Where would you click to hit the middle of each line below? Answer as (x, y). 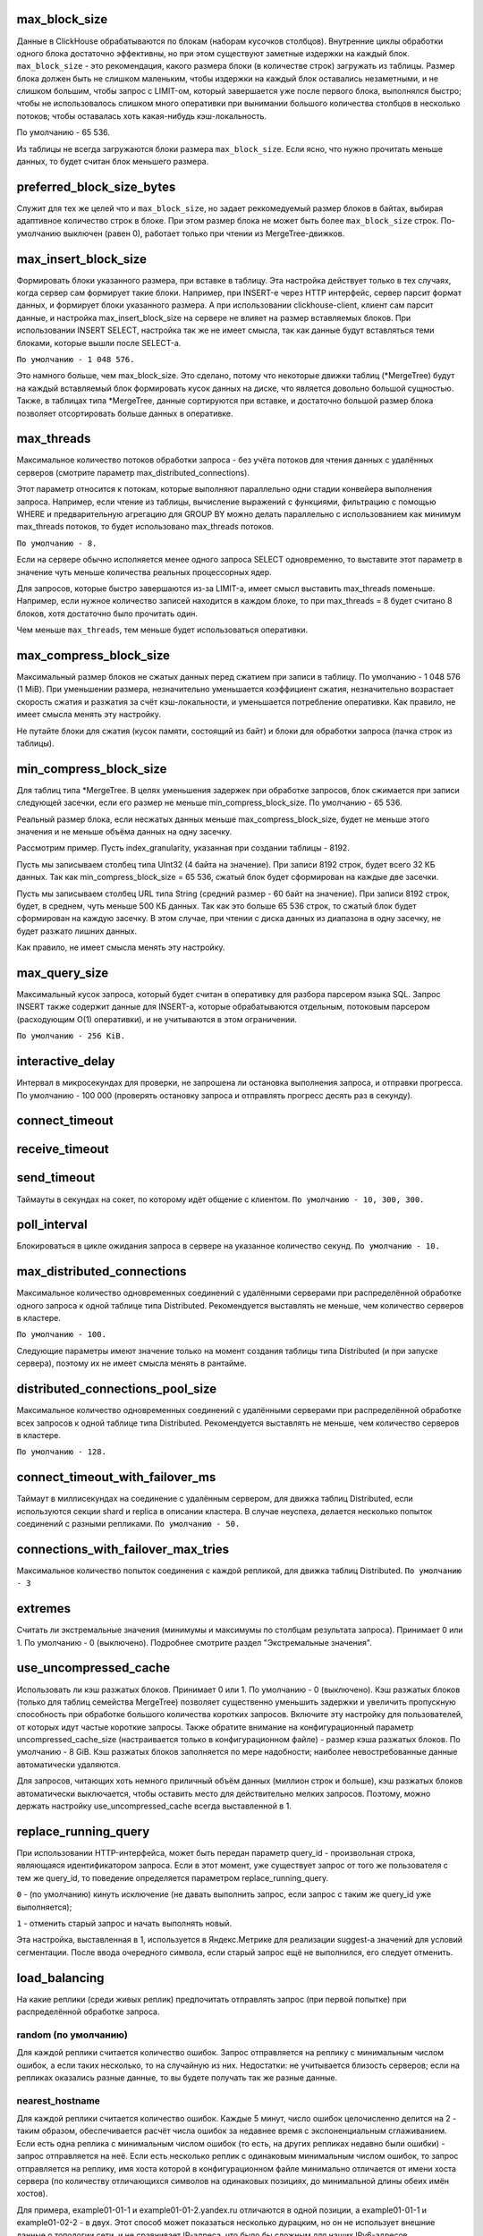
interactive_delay (66, 1061)
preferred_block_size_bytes (96, 186)
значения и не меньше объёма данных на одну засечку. (124, 832)
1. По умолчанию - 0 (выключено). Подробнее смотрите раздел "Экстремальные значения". (195, 1642)
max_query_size (63, 973)
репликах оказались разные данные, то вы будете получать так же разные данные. (177, 2077)
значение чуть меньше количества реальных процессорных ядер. (144, 572)
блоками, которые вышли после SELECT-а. (99, 343)
